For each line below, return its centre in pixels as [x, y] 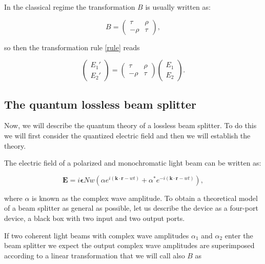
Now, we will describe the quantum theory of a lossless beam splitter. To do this [130, 125]
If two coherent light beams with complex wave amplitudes [97, 235]
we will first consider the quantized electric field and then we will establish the [127, 135]
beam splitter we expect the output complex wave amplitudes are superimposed [129, 245]
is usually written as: [178, 7]
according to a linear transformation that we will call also [95, 255]
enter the [239, 235]
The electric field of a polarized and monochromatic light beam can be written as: [133, 163]
